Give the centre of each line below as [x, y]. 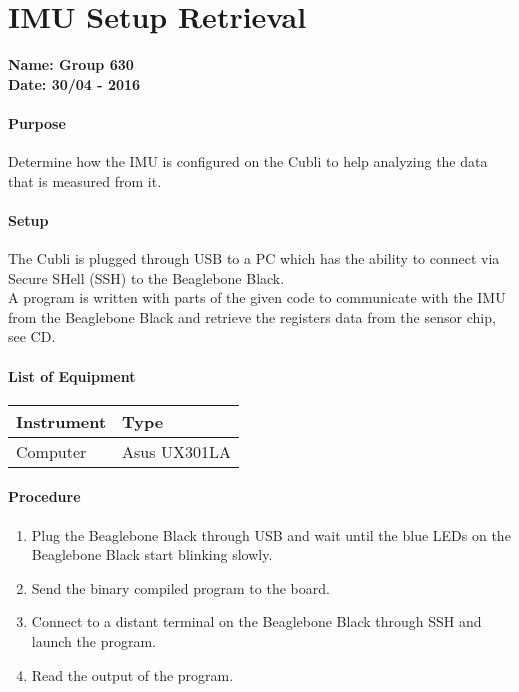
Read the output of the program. [132, 674]
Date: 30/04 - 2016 [74, 83]
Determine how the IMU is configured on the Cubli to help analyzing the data [248, 161]
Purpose [37, 122]
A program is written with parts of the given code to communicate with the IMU [257, 297]
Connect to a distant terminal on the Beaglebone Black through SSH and [256, 621]
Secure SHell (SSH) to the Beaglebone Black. [146, 277]
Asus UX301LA [176, 451]
